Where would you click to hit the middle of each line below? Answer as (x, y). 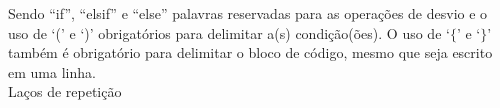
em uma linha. (52, 71)
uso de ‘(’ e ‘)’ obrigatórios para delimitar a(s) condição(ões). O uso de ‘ (229, 32)
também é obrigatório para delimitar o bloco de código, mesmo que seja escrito (250, 52)
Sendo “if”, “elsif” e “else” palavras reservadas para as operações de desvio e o (248, 13)
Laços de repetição (65, 91)
